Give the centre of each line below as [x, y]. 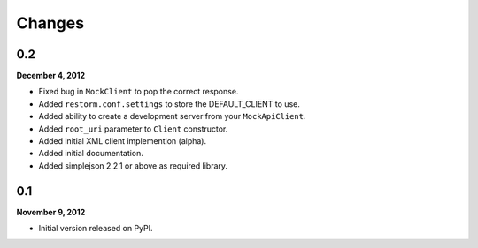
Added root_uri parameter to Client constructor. [133, 129]
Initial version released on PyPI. [96, 229]
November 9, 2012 [51, 212]
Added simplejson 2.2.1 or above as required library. [133, 165]
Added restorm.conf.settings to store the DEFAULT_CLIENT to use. [169, 104]
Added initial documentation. [91, 154]
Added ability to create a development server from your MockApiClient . [172, 116]
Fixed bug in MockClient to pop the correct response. [139, 92]
